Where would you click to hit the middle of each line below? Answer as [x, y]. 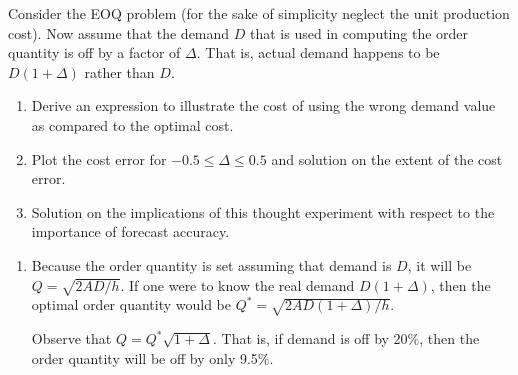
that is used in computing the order [359, 32]
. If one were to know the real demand [237, 284]
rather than [119, 71]
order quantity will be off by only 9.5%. [152, 357]
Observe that [71, 338]
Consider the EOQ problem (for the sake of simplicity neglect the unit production [259, 13]
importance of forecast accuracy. [130, 231]
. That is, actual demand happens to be [318, 52]
